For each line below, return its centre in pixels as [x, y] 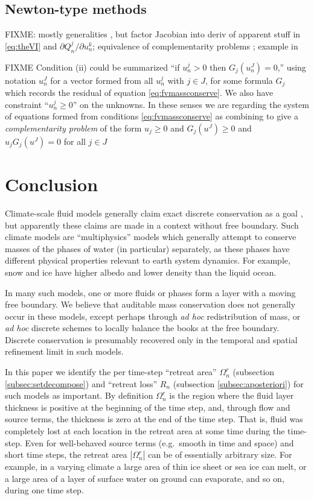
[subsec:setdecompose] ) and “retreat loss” [81, 383]
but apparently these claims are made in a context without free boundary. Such [152, 225]
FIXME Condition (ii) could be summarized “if [92, 67]
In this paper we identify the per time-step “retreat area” [111, 372]
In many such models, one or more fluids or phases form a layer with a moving [150, 292]
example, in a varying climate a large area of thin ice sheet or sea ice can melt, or [156, 467]
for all [75, 141]
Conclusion [52, 184]
